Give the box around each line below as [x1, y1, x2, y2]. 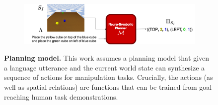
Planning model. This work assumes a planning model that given [4, 53, 210, 63]
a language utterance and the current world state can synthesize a [4, 62, 205, 72]
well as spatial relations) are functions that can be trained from [4, 82, 197, 92]
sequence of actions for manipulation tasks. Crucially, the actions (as [4, 72, 213, 82]
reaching [4, 91, 29, 102]
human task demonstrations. [31, 91, 118, 102]
